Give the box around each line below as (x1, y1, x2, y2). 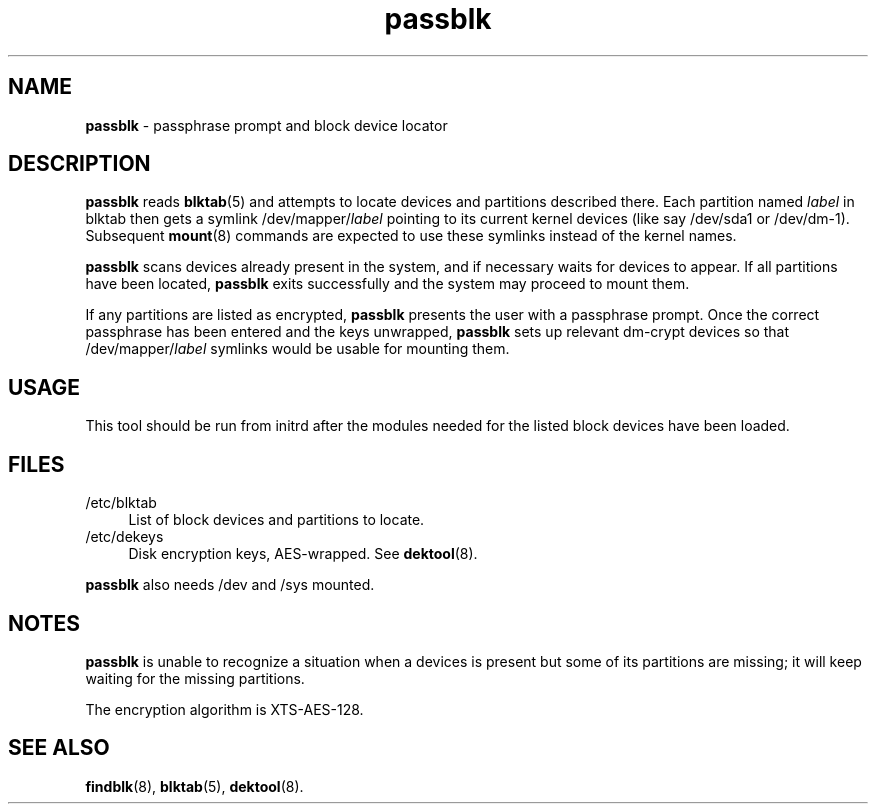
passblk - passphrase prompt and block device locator (85, 116, 448, 134)
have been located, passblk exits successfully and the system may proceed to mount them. (85, 275, 690, 293)
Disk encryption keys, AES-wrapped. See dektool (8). (128, 545, 478, 563)
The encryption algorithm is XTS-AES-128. (85, 700, 364, 718)
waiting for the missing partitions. (85, 669, 305, 687)
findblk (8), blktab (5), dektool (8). (85, 777, 304, 795)
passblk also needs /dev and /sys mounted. (85, 576, 375, 594)
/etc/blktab (85, 494, 157, 512)
